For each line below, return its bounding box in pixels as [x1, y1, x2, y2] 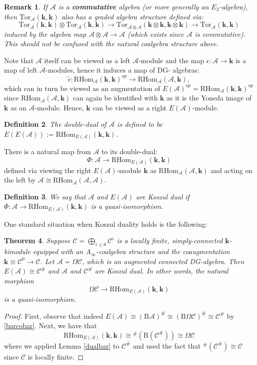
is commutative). [194, 28, 246, 39]
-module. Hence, [34, 102, 84, 112]
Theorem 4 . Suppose [4, 235, 71, 246]
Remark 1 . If [4, 1, 48, 11]
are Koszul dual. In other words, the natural [95, 266, 229, 276]
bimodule [4, 246, 31, 257]
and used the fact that [133, 340, 201, 351]
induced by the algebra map [4, 28, 86, 39]
